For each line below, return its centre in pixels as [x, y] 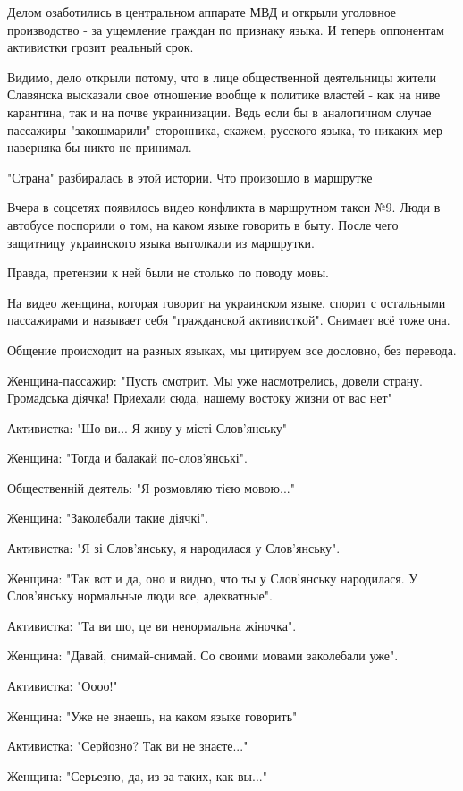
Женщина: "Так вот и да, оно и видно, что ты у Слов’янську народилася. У [213, 578]
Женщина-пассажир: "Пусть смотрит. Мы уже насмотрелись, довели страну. [215, 380]
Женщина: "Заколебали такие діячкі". [108, 518]
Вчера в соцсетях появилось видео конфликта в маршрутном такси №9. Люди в [224, 207]
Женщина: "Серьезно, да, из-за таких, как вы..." [137, 775]
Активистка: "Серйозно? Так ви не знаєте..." [128, 746]
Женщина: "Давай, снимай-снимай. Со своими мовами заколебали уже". [203, 655]
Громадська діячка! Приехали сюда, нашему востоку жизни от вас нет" [200, 398]
